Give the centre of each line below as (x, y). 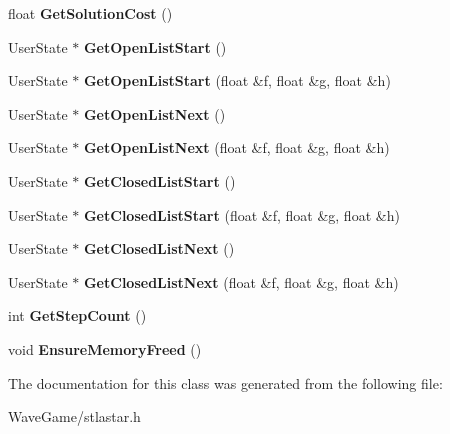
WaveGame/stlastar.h (74, 416)
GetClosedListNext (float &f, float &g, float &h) (241, 281)
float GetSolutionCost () (90, 13)
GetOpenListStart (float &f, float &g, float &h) (237, 80)
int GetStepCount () (77, 315)
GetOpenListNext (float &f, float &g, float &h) (236, 147)
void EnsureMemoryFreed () (105, 348)
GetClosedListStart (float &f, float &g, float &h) (241, 214)
